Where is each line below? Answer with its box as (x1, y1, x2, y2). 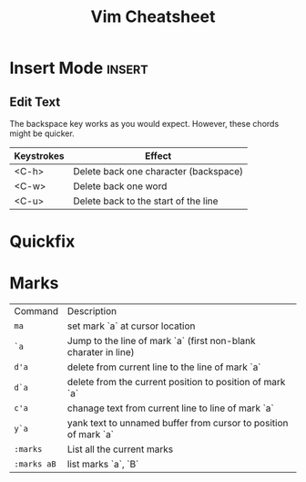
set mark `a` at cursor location (66, 320, 196, 332)
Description (66, 305, 117, 318)
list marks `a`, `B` (66, 458, 139, 471)
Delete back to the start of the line (72, 194, 219, 207)
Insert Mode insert (9, 58, 148, 79)
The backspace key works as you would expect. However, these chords (9, 119, 280, 129)
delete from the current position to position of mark (66, 376, 286, 389)
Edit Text (9, 94, 61, 110)
